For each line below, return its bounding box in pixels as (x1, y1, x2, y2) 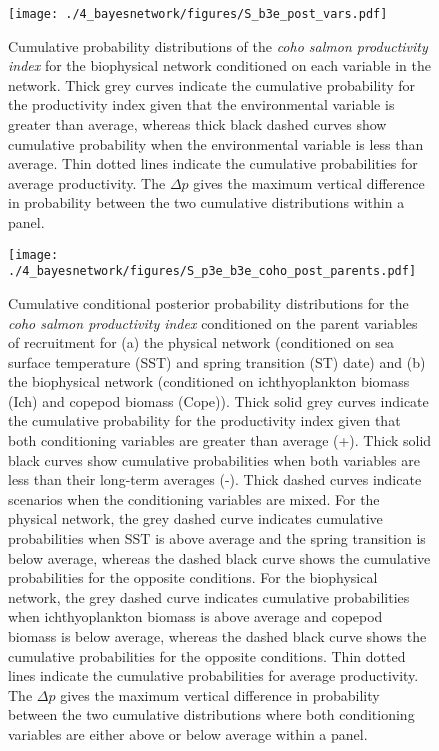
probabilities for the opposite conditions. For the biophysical (8, 567, 378, 588)
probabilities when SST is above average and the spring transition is (8, 528, 426, 549)
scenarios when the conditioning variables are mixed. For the (8, 488, 380, 509)
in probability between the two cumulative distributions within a (8, 192, 405, 213)
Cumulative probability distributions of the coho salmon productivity (8, 35, 428, 56)
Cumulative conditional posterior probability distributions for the (8, 292, 409, 313)
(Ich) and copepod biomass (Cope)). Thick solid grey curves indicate (8, 390, 429, 411)
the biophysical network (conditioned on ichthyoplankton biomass (8, 371, 410, 392)
